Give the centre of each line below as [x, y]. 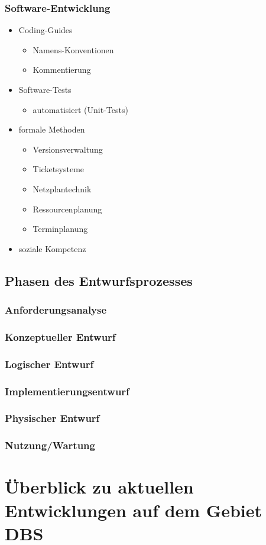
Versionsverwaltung [68, 149]
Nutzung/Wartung [50, 445]
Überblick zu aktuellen [99, 487]
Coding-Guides [46, 30]
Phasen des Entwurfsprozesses [99, 280]
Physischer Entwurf [52, 418]
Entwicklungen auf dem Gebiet [134, 510]
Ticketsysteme [59, 169]
